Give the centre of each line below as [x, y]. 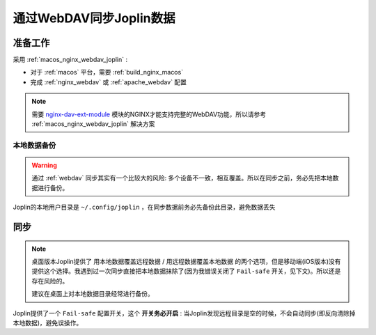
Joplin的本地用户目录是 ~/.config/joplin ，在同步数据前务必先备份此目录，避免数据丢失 [144, 207]
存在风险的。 [50, 281]
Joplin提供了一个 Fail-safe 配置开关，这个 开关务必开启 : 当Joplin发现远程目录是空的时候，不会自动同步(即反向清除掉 [184, 313]
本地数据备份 [34, 145]
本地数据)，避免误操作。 [48, 322]
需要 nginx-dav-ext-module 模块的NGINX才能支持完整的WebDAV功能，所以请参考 [149, 114]
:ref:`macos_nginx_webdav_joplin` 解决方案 [93, 124]
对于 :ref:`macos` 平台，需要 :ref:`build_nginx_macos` [107, 72]
